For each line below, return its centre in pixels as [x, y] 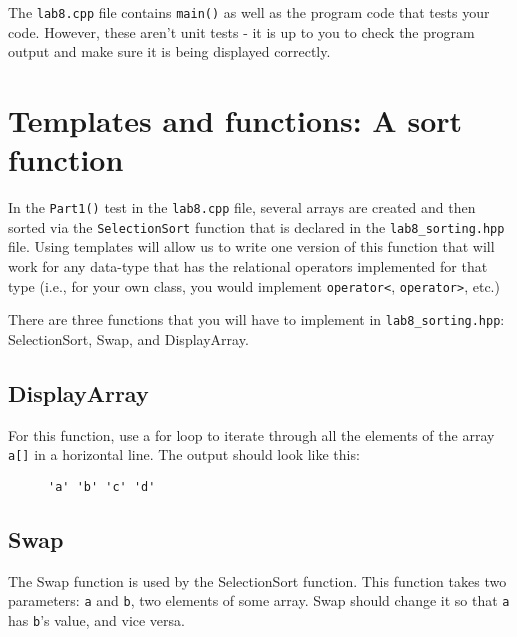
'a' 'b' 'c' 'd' [102, 487]
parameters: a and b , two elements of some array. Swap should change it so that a [259, 600]
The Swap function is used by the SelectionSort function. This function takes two [257, 580]
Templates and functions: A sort [235, 120]
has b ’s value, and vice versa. [96, 620]
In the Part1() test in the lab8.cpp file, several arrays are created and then [242, 207]
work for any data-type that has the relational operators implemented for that [248, 266]
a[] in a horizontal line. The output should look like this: [184, 454]
